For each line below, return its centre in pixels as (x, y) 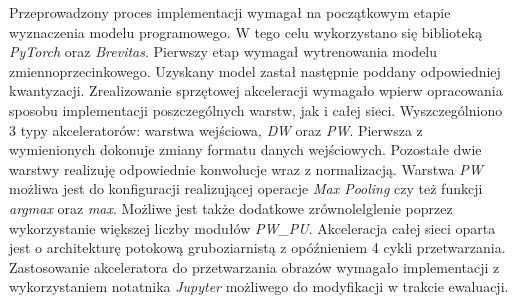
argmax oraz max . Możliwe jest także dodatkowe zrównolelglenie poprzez (231, 207)
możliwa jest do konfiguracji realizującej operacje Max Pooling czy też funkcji (246, 188)
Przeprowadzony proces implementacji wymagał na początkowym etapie (230, 12)
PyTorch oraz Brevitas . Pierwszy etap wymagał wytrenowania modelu (223, 51)
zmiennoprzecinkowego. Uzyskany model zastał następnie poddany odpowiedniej (255, 70)
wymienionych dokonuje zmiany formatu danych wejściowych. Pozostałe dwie (245, 149)
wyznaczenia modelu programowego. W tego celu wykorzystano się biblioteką (246, 31)
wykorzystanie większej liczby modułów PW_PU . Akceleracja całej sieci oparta (252, 227)
